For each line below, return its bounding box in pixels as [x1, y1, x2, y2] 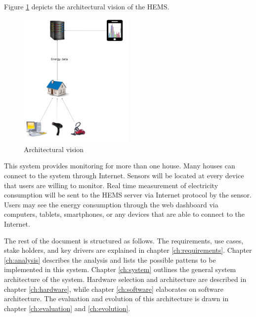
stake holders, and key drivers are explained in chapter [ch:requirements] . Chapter [4, 245, 252, 255]
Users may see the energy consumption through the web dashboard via [4, 199, 218, 209]
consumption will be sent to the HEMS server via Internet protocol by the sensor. [4, 190, 252, 200]
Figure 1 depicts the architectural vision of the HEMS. [4, 1, 170, 11]
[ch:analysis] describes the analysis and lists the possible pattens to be [4, 254, 216, 265]
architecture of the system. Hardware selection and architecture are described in [4, 274, 247, 284]
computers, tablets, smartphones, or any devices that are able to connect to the [4, 209, 245, 219]
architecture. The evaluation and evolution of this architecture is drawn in [4, 293, 229, 304]
